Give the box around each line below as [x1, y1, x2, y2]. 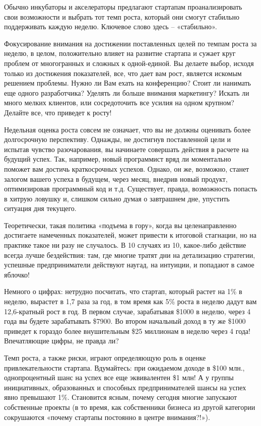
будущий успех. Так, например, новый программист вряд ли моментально [4, 154, 231, 164]
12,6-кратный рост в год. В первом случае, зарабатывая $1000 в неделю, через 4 [4, 306, 251, 316]
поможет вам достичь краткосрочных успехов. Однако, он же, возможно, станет [4, 163, 249, 174]
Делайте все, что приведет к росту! [4, 107, 112, 117]
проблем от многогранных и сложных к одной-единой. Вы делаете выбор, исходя [4, 57, 254, 68]
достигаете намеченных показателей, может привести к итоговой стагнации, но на [4, 230, 257, 240]
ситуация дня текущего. [4, 203, 77, 214]
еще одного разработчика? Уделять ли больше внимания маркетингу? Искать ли [4, 87, 249, 98]
